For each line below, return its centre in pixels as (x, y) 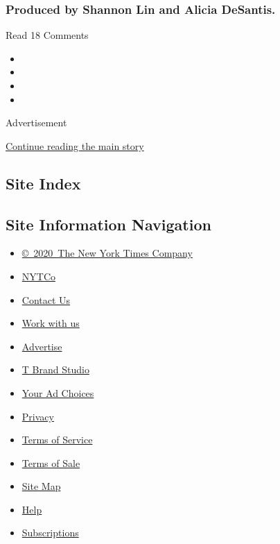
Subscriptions (50, 533)
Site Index (43, 183)
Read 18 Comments (47, 35)
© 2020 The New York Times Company (107, 253)
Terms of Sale (51, 462)
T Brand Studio (55, 369)
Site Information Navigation (108, 224)
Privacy (38, 416)
